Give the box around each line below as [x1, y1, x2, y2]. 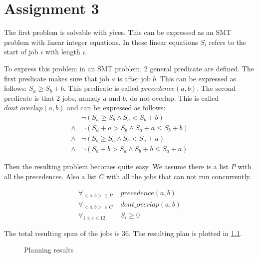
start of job [4, 46, 38, 57]
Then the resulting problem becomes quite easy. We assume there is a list [4, 161, 229, 171]
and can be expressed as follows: [67, 102, 166, 113]
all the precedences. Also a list [4, 171, 97, 181]
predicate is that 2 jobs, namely [4, 92, 101, 103]
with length [45, 46, 80, 57]
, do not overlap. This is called [125, 92, 219, 103]
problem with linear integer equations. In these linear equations [4, 36, 198, 47]
